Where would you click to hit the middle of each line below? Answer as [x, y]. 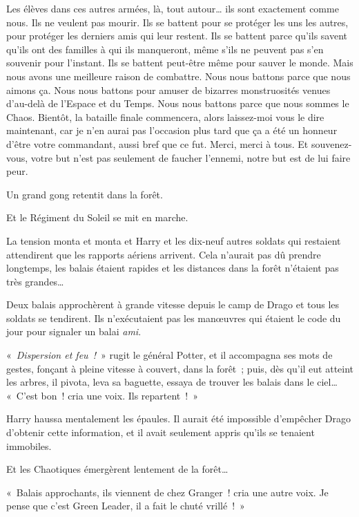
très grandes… [35, 281]
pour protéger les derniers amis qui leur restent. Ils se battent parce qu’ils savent [177, 36]
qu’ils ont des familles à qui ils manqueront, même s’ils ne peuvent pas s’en [165, 49]
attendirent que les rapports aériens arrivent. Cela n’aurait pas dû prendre [164, 254]
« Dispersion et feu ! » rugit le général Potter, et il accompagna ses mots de [169, 355]
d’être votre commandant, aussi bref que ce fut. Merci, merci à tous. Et [157, 143]
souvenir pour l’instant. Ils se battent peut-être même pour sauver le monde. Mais [180, 63]
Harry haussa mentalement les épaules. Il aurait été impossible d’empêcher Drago [178, 419]
